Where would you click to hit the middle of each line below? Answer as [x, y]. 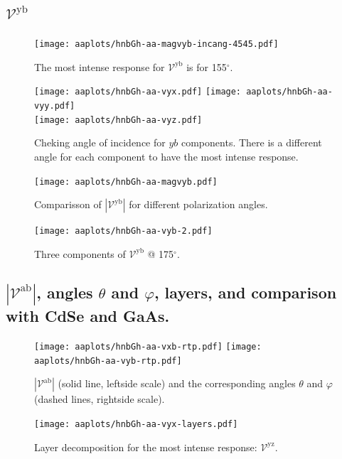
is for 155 [207, 66]
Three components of [80, 253]
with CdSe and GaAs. [88, 316]
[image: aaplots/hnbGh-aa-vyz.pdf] [118, 120]
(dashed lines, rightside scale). [100, 399]
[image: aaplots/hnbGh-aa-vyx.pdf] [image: [138, 92]
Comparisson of [68, 204]
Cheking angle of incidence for [100, 142]
